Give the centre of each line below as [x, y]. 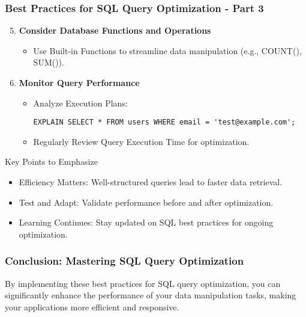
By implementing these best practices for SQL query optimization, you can [143, 283]
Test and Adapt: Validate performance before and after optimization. [146, 202]
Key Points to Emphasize [51, 162]
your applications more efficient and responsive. [92, 306]
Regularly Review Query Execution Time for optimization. [141, 141]
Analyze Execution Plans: [80, 103]
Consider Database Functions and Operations [115, 30]
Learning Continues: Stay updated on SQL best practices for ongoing [146, 222]
